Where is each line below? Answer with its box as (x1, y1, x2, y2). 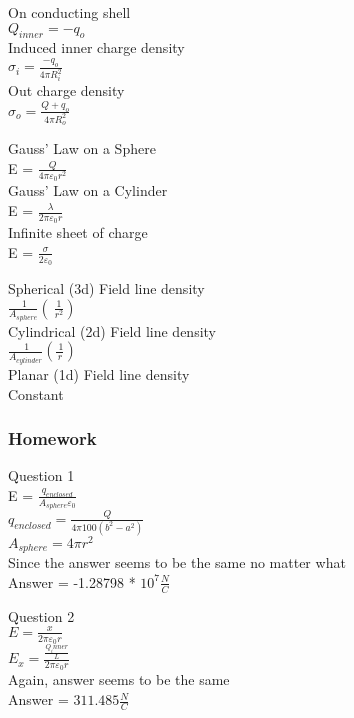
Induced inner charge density (8, 37, 185, 58)
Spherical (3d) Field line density (8, 278, 205, 299)
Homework (8, 426, 97, 451)
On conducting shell (8, 2, 131, 22)
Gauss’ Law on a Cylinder (8, 180, 168, 201)
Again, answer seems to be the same (8, 669, 230, 690)
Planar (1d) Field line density (8, 363, 190, 384)
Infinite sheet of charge (8, 222, 148, 243)
